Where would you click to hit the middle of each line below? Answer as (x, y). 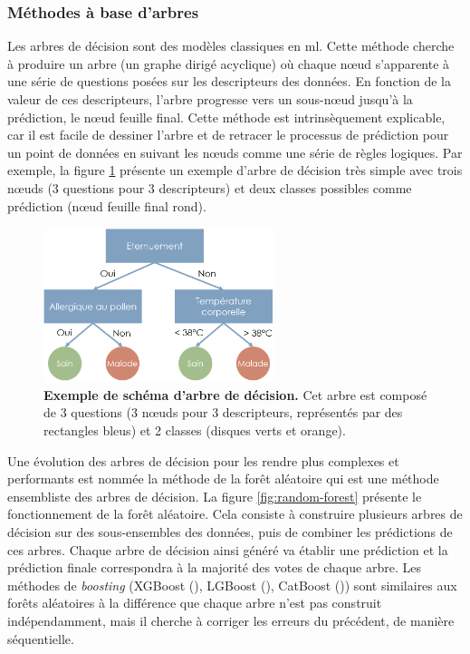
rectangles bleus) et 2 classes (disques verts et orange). (195, 430)
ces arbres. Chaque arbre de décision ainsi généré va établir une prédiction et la (228, 549)
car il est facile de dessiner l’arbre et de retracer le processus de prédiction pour (228, 135)
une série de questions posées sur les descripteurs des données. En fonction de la (229, 81)
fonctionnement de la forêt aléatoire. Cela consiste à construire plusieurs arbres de (235, 514)
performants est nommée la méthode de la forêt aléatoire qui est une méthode (223, 478)
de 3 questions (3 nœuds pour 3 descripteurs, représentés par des (223, 412)
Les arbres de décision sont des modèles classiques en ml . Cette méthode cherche (231, 46)
